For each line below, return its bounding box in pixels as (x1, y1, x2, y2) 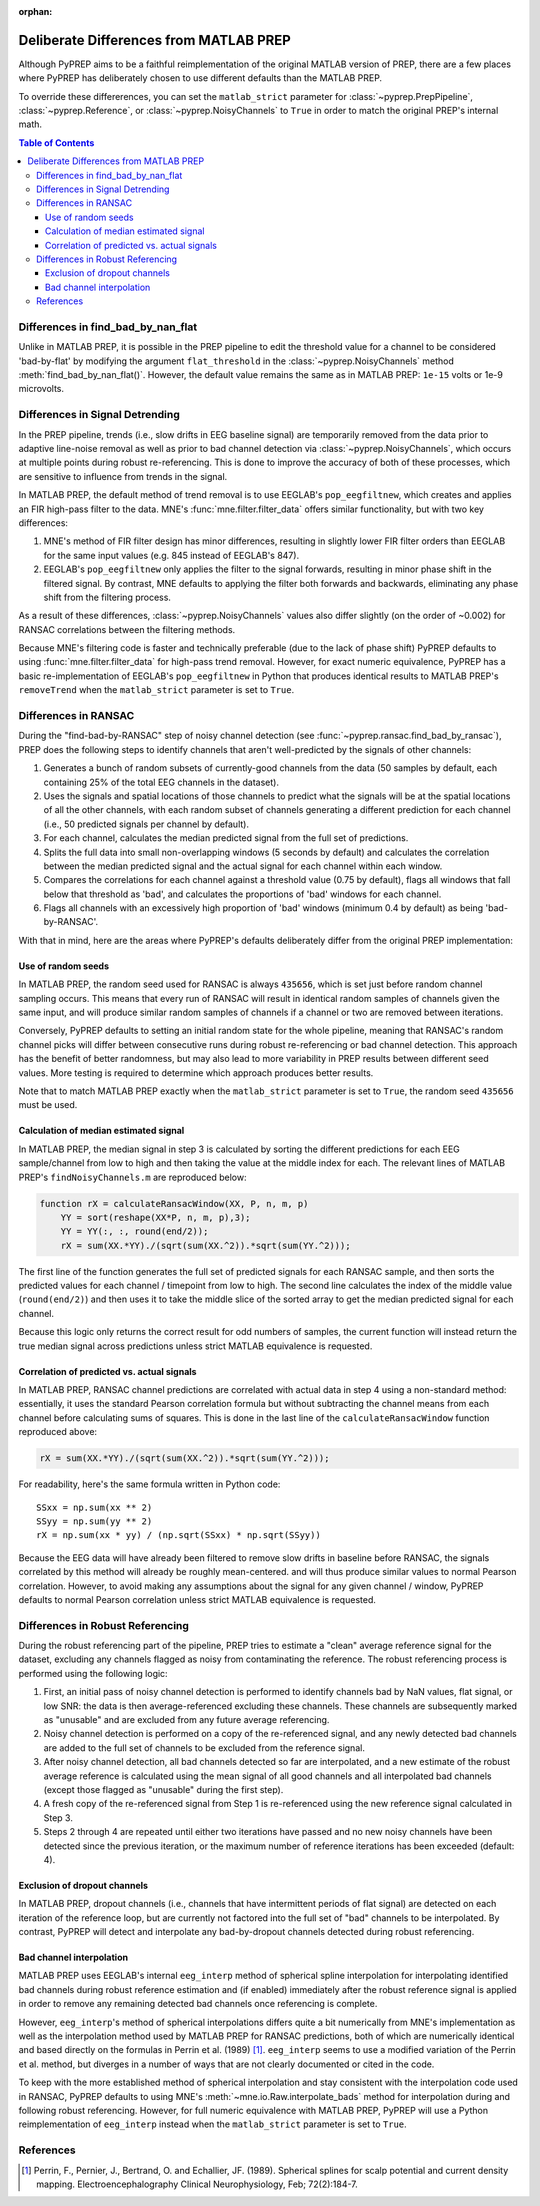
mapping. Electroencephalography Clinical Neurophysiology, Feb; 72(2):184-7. (36, 2178, 359, 2190)
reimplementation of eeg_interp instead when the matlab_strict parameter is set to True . (18, 2118, 407, 2130)
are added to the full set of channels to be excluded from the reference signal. (43, 1741, 365, 1754)
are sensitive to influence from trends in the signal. (18, 470, 228, 482)
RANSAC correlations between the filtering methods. (18, 623, 236, 635)
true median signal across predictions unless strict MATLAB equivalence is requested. (18, 1340, 373, 1352)
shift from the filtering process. (43, 591, 172, 603)
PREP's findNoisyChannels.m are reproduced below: (18, 1171, 247, 1183)
